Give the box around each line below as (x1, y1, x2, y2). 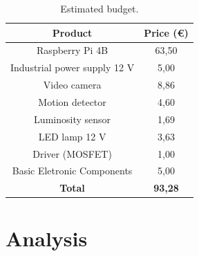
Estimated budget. (60, 1, 139, 15)
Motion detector (38, 94, 106, 109)
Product (52, 25, 93, 39)
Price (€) (144, 25, 189, 39)
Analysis (6, 224, 88, 253)
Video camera (43, 77, 102, 92)
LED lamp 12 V (38, 129, 106, 143)
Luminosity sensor (34, 111, 111, 126)
